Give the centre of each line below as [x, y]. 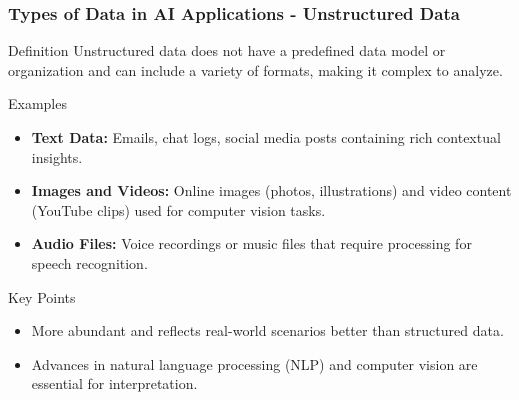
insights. [57, 156]
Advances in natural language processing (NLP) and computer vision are [254, 363]
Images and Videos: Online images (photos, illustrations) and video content [271, 190]
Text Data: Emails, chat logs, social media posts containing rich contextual [266, 137]
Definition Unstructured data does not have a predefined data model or [227, 50]
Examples [37, 103]
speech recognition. [89, 262]
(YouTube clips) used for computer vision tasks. [178, 209]
